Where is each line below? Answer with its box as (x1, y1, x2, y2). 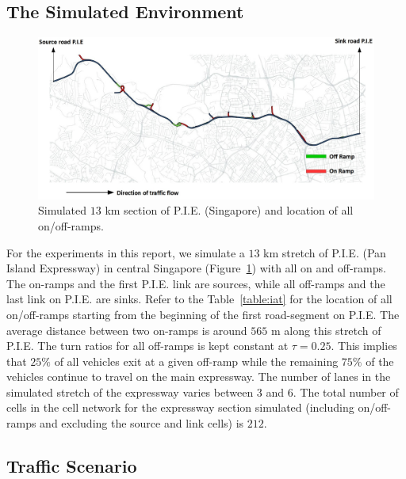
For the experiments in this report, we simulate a (6, 244, 245, 260)
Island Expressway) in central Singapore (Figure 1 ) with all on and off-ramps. (6, 260, 386, 276)
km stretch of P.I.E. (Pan (263, 244, 386, 260)
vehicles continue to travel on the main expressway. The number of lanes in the (6, 368, 391, 385)
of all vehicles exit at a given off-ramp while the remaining (54, 352, 339, 369)
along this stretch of (284, 321, 381, 338)
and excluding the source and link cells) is (40, 415, 244, 431)
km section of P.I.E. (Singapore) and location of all (105, 202, 354, 219)
